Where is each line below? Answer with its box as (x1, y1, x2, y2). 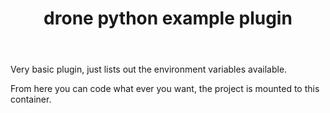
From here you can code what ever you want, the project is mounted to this (10, 83, 320, 95)
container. (10, 93, 52, 106)
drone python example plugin (43, 7, 293, 30)
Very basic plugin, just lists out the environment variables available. (10, 63, 288, 76)
